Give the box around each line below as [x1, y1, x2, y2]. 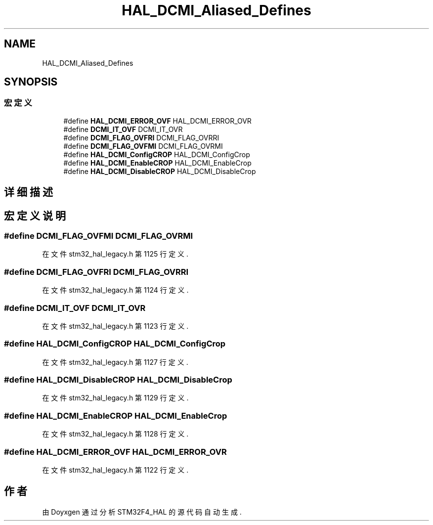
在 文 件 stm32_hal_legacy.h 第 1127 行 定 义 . [42, 357, 188, 366]
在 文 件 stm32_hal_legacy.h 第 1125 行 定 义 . [42, 250, 189, 259]
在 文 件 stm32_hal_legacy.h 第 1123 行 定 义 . [42, 321, 189, 330]
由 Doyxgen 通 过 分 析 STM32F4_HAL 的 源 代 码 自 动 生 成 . [42, 507, 242, 516]
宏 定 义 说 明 [4, 209, 66, 222]
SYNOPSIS [4, 76, 58, 88]
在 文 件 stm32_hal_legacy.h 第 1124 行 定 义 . [42, 286, 189, 295]
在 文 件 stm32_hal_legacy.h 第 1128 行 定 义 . [42, 430, 189, 438]
